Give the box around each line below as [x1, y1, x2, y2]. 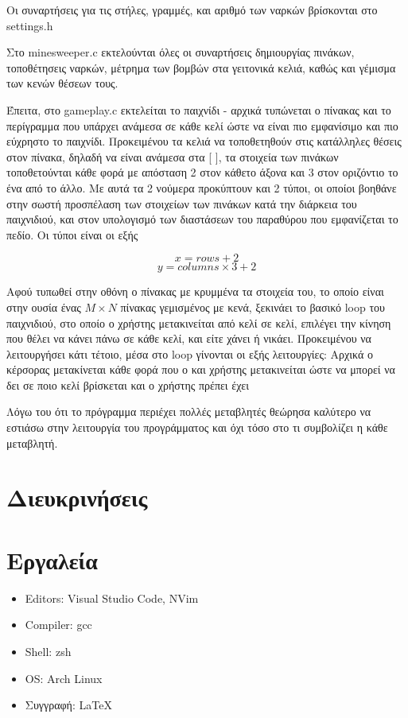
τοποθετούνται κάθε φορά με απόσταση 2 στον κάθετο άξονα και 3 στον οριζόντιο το [6, 164, 398, 180]
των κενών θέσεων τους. [6, 75, 119, 91]
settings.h [6, 17, 53, 33]
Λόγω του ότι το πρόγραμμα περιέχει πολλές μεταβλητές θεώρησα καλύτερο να [6, 403, 371, 420]
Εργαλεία [6, 543, 98, 576]
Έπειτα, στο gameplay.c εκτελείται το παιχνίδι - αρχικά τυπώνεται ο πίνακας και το [6, 101, 391, 118]
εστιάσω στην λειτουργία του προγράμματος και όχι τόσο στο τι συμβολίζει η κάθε [6, 419, 388, 436]
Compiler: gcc [25, 616, 92, 633]
